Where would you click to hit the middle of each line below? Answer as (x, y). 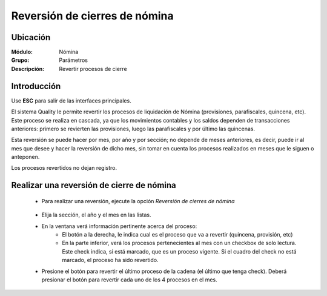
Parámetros (73, 60)
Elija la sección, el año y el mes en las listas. (96, 215)
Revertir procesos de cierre (93, 69)
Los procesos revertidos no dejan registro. (64, 168)
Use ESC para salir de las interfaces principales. (71, 101)
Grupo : (20, 60)
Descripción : (28, 69)
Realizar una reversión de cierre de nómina (94, 185)
